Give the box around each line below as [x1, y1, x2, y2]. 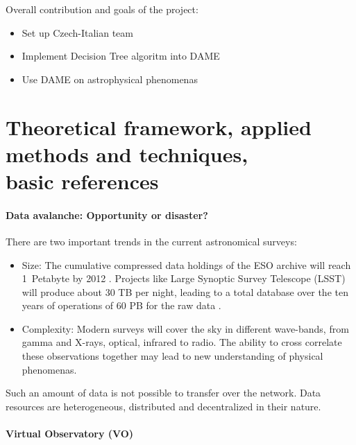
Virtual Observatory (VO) [6, 426, 134, 441]
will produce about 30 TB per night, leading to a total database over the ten [22, 284, 348, 299]
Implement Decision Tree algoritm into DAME [22, 49, 220, 63]
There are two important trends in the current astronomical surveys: [6, 234, 297, 248]
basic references [6, 166, 159, 195]
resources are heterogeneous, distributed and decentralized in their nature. [6, 399, 321, 413]
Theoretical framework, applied [6, 112, 312, 141]
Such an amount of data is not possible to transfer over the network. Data [6, 385, 321, 400]
